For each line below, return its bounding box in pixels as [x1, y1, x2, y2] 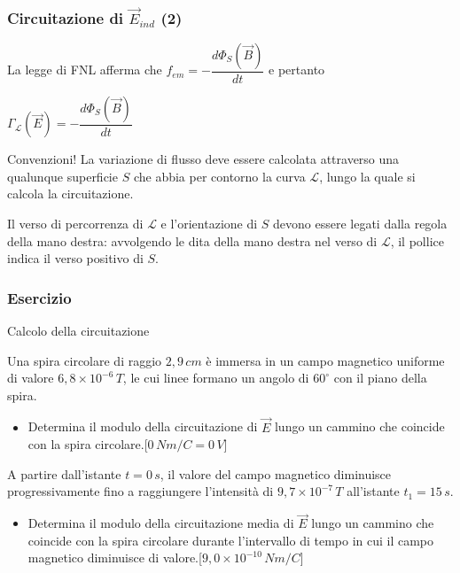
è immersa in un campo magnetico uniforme [206, 351, 445, 369]
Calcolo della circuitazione [7, 321, 150, 340]
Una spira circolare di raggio [7, 351, 162, 369]
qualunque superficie [7, 166, 118, 185]
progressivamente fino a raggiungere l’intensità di [7, 482, 274, 500]
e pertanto [269, 60, 325, 79]
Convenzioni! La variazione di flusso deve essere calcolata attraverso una [7, 150, 400, 168]
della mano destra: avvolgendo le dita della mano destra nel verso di [7, 231, 378, 250]
